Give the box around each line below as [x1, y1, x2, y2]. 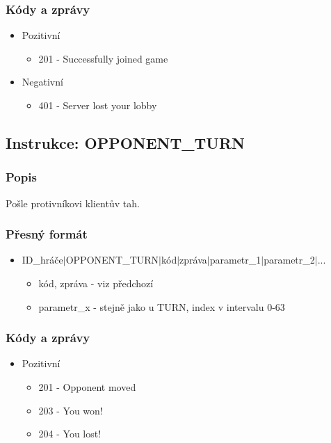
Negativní [22, 74, 63, 89]
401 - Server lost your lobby [38, 98, 157, 112]
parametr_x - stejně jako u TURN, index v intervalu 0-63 [38, 299, 285, 314]
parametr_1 [209, 252, 261, 267]
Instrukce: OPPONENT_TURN [6, 131, 245, 153]
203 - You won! [38, 403, 103, 417]
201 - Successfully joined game [38, 51, 168, 65]
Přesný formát [6, 225, 88, 243]
